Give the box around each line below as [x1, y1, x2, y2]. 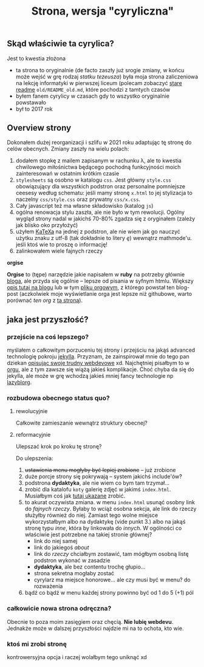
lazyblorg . [7, 378, 32, 386]
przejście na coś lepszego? [7, 332, 89, 341]
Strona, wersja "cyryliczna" [31, 4, 174, 18]
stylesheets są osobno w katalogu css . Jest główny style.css [15, 176, 172, 183]
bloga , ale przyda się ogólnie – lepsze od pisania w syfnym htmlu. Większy [7, 278, 194, 285]
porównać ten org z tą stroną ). [7, 296, 83, 304]
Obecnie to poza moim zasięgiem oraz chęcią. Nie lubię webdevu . [7, 618, 174, 625]
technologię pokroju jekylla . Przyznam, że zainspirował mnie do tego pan [7, 353, 190, 360]
